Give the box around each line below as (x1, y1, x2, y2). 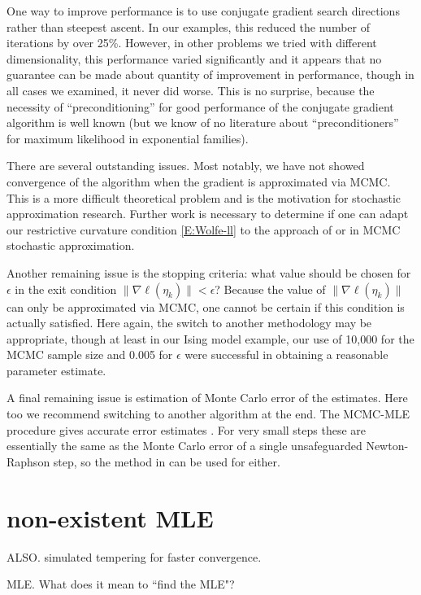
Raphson (7, 453, 50, 470)
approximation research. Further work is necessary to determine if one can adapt (7, 205, 409, 222)
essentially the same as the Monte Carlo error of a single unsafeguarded (7, 437, 362, 454)
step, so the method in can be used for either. (53, 453, 280, 470)
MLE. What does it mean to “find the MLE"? (7, 575, 235, 593)
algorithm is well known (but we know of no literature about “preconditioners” (7, 114, 399, 131)
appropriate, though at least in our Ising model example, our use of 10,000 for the (7, 330, 414, 347)
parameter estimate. (7, 361, 106, 378)
